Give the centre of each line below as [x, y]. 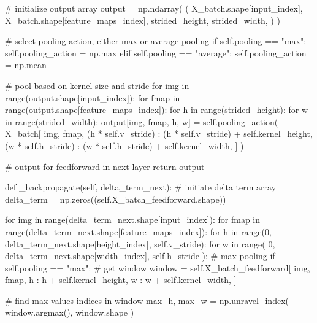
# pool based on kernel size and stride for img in [97, 85]
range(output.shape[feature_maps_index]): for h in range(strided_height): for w [157, 110]
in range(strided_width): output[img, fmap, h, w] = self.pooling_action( [142, 121]
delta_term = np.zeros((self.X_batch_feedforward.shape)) [116, 199]
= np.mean [26, 65]
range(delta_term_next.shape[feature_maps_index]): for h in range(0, [138, 231]
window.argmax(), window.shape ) [70, 312]
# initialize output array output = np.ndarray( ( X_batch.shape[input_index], [154, 8]
